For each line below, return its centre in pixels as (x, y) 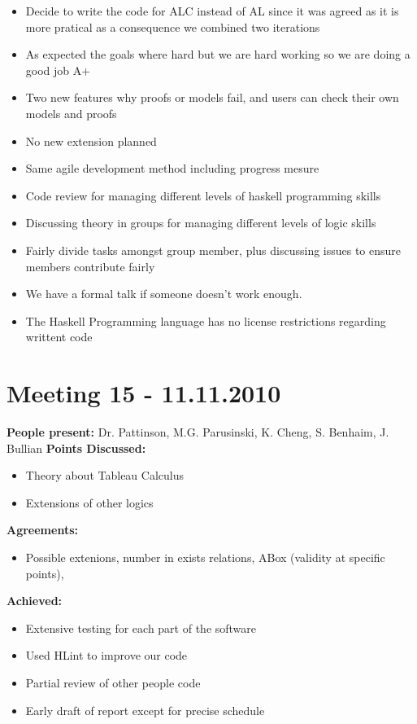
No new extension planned (91, 140)
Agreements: (42, 530)
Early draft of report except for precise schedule (145, 710)
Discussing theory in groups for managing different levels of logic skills (201, 223)
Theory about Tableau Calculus (104, 475)
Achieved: (35, 601)
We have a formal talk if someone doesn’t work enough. (164, 294)
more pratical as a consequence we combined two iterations (173, 26)
